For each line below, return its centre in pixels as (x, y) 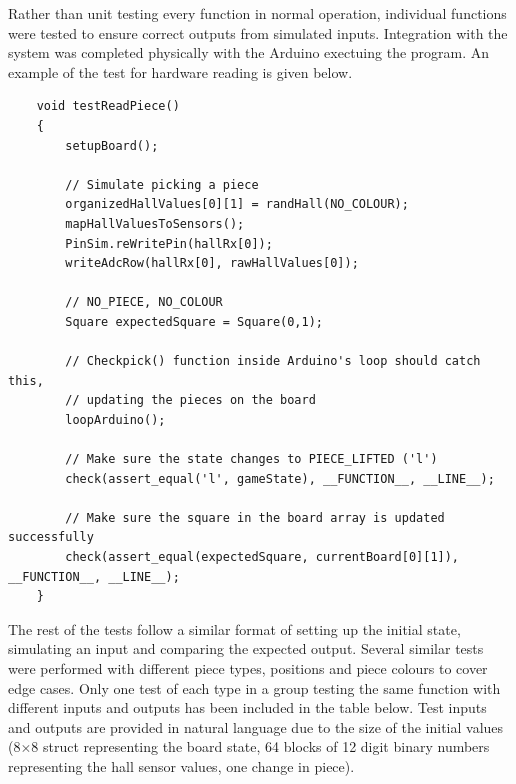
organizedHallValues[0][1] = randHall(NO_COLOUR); (237, 204)
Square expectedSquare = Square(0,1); (194, 321)
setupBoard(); (112, 145)
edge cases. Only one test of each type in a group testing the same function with (254, 687)
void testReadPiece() (108, 106)
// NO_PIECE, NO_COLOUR (144, 302)
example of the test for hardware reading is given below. (180, 71)
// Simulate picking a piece (162, 184)
